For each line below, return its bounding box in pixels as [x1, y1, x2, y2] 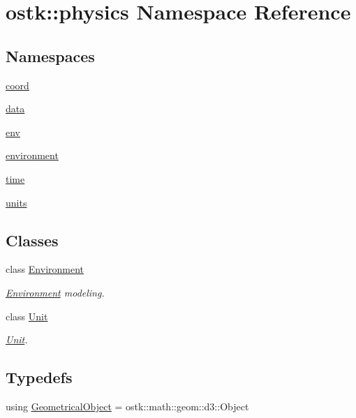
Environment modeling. [6, 285, 105, 299]
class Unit [6, 308, 48, 323]
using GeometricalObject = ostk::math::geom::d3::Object [6, 398, 249, 413]
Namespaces [6, 45, 95, 66]
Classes [6, 229, 59, 251]
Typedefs [6, 366, 73, 388]
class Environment [6, 262, 84, 276]
